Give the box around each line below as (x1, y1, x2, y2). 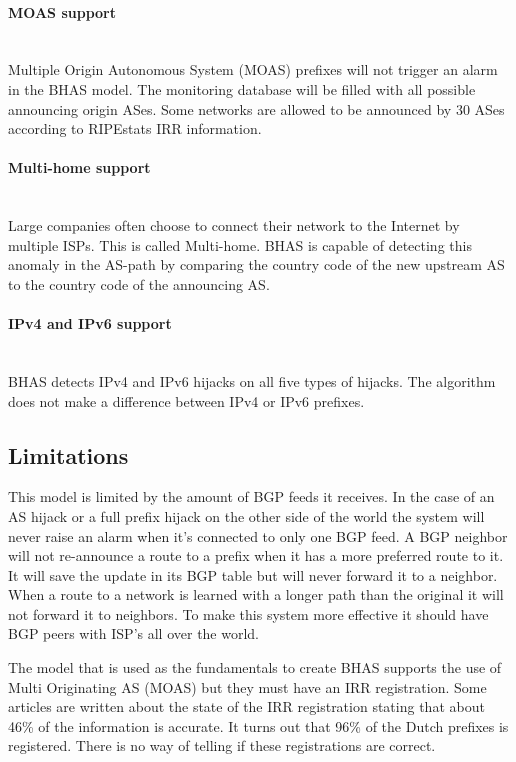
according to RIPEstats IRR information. (8, 118, 262, 139)
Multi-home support (8, 157, 151, 178)
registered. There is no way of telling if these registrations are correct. (8, 735, 436, 756)
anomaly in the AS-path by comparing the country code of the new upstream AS (8, 254, 505, 275)
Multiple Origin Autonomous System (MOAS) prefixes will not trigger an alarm (8, 59, 498, 80)
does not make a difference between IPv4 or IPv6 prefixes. (8, 390, 365, 411)
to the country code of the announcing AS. (8, 273, 270, 294)
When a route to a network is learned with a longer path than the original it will (8, 584, 504, 605)
